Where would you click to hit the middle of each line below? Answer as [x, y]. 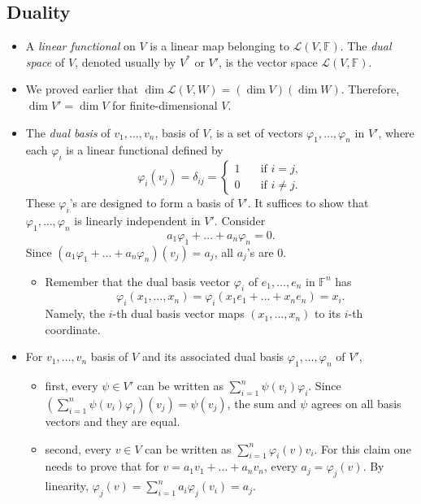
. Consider [240, 220]
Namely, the [75, 313]
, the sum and [262, 403]
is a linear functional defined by [145, 150]
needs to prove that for [102, 466]
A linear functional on [80, 46]
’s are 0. [267, 252]
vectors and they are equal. [113, 421]
